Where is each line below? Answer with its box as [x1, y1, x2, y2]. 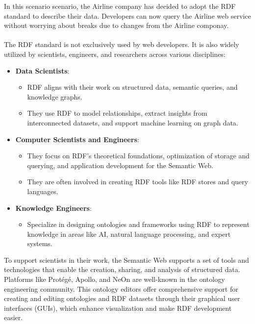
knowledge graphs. [27, 91, 82, 101]
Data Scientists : [15, 65, 70, 75]
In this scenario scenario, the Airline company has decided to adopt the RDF [4, 1, 236, 11]
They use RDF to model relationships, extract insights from [27, 108, 207, 118]
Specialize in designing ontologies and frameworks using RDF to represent [27, 219, 250, 229]
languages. [27, 186, 58, 196]
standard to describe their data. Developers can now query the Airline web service [4, 10, 251, 21]
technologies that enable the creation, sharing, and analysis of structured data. [4, 264, 240, 274]
